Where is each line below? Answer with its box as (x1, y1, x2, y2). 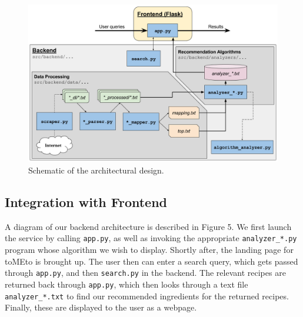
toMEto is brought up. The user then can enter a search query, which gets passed (5, 255, 298, 267)
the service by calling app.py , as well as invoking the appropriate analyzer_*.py (5, 232, 297, 244)
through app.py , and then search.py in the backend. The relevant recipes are (5, 266, 286, 279)
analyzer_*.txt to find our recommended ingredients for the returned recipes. (5, 289, 289, 302)
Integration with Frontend (5, 193, 168, 211)
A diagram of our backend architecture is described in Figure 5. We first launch (5, 220, 292, 232)
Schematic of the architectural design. (28, 164, 164, 176)
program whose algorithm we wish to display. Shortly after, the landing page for (5, 243, 294, 256)
